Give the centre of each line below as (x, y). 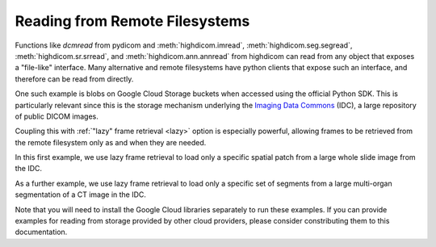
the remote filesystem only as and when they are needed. (111, 142)
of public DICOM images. (57, 116)
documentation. (41, 232)
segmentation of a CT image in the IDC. (81, 195)
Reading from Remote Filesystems (132, 21)
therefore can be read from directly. (74, 79)
